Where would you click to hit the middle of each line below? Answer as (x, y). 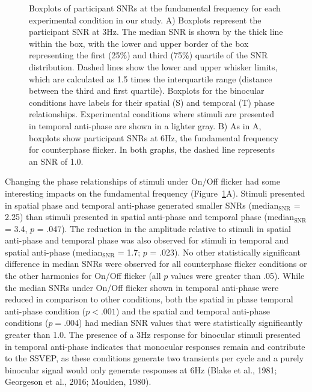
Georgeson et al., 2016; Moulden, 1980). (78, 381)
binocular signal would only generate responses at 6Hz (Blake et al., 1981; (141, 369)
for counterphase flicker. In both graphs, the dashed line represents (152, 149)
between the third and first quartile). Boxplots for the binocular (147, 90)
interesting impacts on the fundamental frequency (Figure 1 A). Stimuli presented (155, 193)
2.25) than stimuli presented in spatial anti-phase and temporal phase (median (150, 217)
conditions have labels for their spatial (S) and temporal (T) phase (152, 102)
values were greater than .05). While (238, 276)
